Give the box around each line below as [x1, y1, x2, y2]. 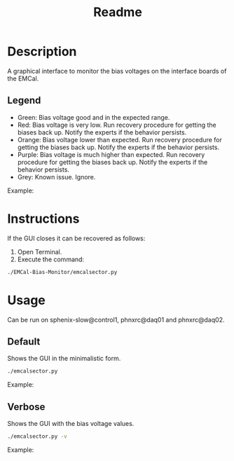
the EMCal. [7, 74, 39, 83]
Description [7, 43, 77, 60]
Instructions [7, 211, 80, 226]
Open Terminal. [17, 247, 62, 256]
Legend [7, 95, 41, 106]
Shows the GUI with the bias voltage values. [7, 420, 135, 427]
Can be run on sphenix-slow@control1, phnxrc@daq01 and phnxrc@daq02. [7, 315, 225, 324]
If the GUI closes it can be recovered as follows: [7, 234, 146, 242]
